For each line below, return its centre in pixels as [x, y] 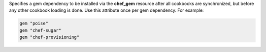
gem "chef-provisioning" [50, 37]
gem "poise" [34, 24]
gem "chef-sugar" [40, 30]
